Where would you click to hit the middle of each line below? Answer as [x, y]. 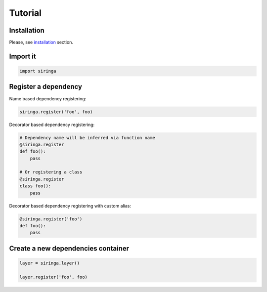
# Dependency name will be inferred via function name [87, 138]
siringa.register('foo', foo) [56, 112]
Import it [23, 56]
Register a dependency [46, 87]
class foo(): [35, 186]
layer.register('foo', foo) [53, 277]
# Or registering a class [51, 172]
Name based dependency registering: [48, 98]
